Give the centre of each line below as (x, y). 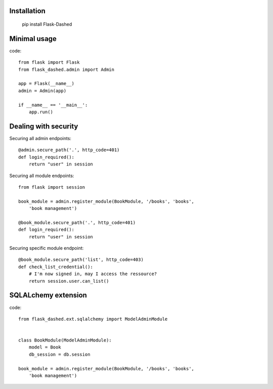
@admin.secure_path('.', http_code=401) (69, 150)
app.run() (41, 112)
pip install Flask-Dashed (47, 24)
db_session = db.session (59, 354)
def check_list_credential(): (56, 267)
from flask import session (52, 187)
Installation (27, 11)
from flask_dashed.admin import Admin (66, 69)
